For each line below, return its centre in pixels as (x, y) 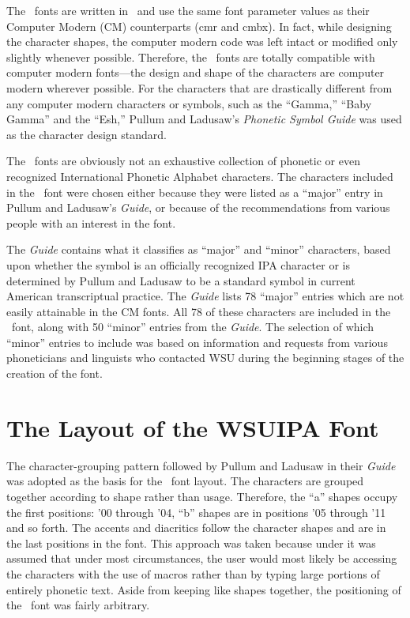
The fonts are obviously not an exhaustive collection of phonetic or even (183, 161)
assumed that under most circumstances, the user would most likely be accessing (202, 558)
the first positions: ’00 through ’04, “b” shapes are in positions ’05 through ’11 (196, 512)
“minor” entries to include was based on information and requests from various (197, 342)
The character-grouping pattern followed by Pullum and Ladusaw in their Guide (201, 465)
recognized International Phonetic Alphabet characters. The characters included (200, 176)
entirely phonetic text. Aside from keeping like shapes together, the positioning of (204, 589)
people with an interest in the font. (91, 222)
